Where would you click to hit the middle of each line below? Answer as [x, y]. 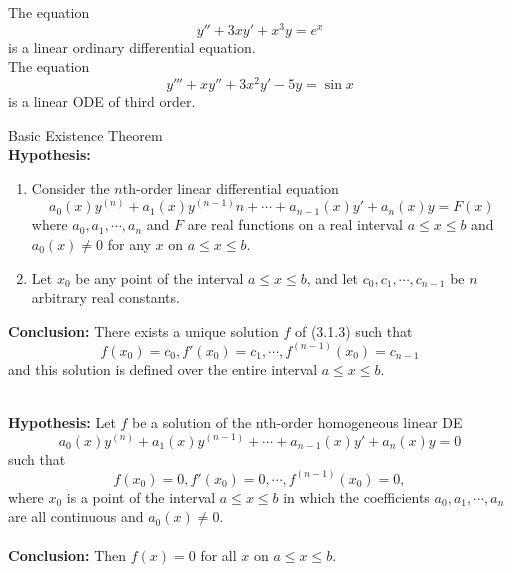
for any [129, 243]
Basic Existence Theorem [85, 134]
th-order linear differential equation [230, 187]
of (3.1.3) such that [353, 330]
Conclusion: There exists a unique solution [143, 330]
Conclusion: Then [67, 555]
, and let [332, 277]
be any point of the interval [159, 277]
